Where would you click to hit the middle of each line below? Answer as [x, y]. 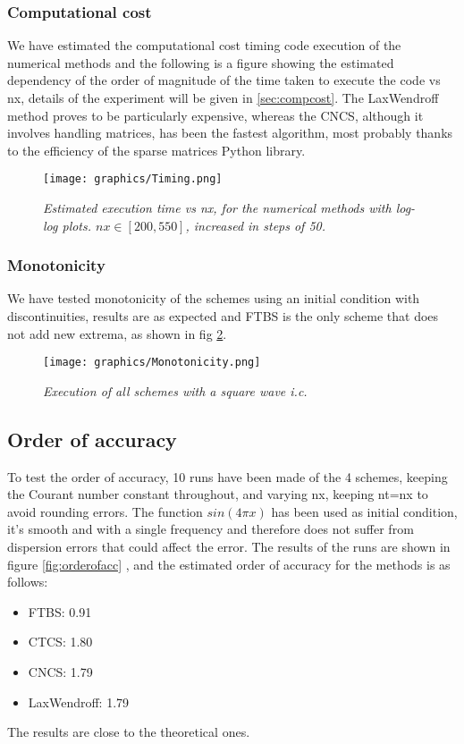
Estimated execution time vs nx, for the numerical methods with [217, 208]
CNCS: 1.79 [60, 672]
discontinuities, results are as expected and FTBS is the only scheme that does [223, 316]
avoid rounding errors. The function [105, 511]
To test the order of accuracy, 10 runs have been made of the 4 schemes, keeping [228, 476]
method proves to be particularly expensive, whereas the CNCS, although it [215, 115]
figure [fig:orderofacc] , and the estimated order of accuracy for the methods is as [229, 564]
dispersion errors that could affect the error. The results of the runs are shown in [229, 547]
